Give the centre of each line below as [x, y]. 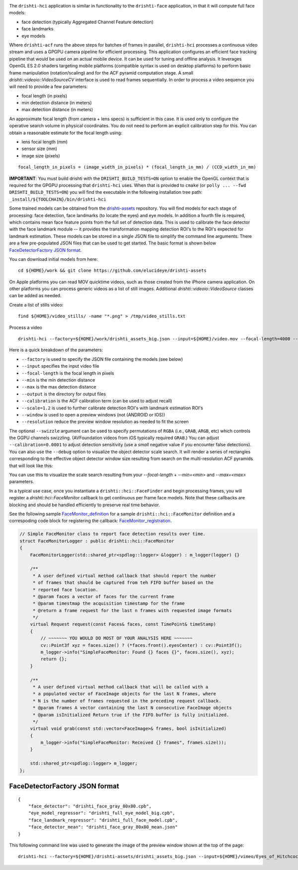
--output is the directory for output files [64, 394]
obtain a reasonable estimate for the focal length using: [66, 133]
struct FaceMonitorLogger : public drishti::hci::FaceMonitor [97, 541]
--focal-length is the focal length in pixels [68, 373]
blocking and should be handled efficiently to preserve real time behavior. [84, 505]
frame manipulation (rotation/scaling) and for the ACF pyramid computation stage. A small [101, 73]
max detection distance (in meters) [57, 110]
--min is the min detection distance [58, 380]
